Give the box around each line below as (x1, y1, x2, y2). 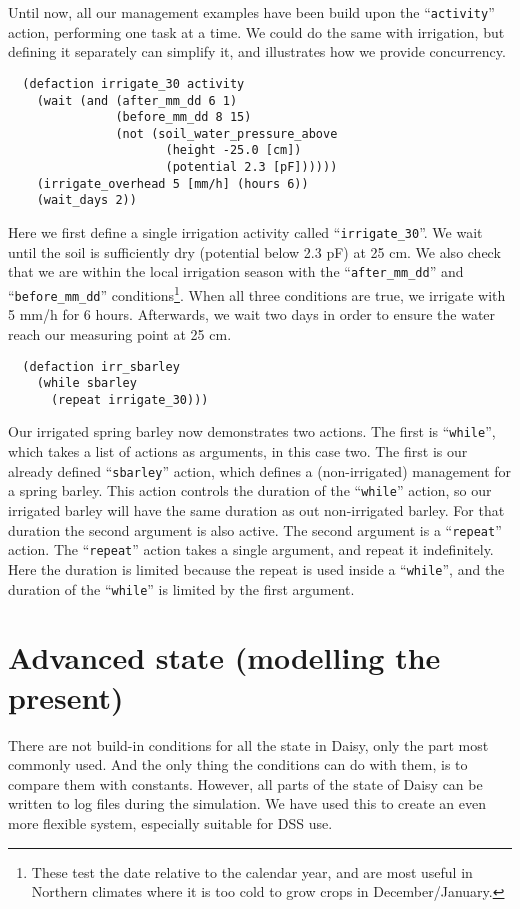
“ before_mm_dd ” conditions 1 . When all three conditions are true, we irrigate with (8, 282, 506, 305)
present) (8, 676, 124, 717)
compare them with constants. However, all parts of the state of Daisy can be (8, 773, 483, 794)
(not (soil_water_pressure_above (115, 126, 338, 141)
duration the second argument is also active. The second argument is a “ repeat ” (8, 519, 502, 540)
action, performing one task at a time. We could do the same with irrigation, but (8, 21, 505, 42)
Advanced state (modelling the (8, 637, 441, 678)
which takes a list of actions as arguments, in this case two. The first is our (8, 441, 468, 462)
